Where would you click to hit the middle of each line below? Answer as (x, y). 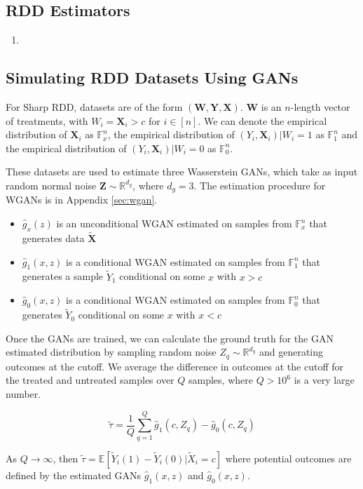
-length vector (320, 107)
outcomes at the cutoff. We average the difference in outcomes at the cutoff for (175, 366)
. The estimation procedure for (260, 185)
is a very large (324, 380)
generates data (53, 238)
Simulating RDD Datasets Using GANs (152, 78)
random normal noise (51, 185)
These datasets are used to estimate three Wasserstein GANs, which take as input (182, 172)
